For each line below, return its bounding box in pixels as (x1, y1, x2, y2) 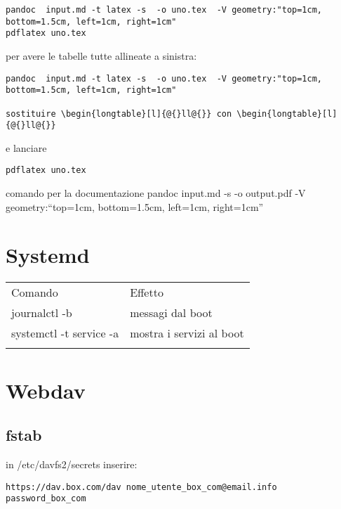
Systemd (6, 240, 90, 269)
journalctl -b (11, 304, 72, 321)
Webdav (6, 375, 86, 404)
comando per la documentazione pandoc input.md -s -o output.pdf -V (6, 186, 306, 200)
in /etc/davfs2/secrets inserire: (6, 456, 138, 471)
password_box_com (6, 494, 86, 504)
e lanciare (6, 140, 47, 155)
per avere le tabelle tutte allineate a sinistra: (6, 48, 197, 63)
